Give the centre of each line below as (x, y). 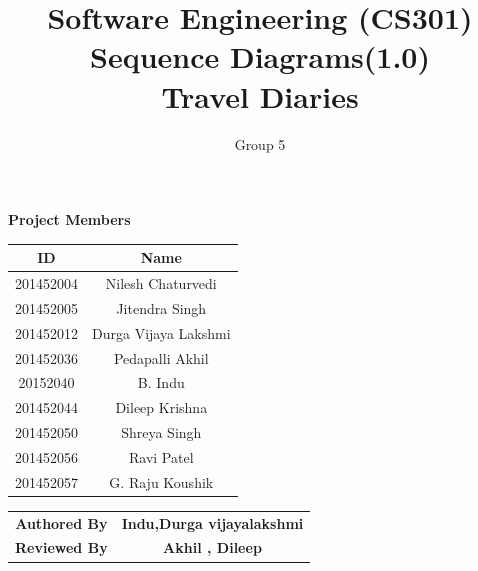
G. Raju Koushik (161, 481)
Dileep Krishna (161, 407)
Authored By (61, 522)
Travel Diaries (260, 95)
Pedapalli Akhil (161, 357)
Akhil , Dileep (212, 547)
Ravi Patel (161, 456)
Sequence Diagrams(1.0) (260, 56)
